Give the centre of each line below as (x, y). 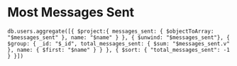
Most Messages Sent (71, 12)
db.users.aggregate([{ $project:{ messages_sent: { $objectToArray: (111, 31)
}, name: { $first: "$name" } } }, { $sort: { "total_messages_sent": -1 (119, 50)
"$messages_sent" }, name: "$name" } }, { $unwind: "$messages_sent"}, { (119, 37)
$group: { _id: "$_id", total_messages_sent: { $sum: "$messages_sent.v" (119, 43)
